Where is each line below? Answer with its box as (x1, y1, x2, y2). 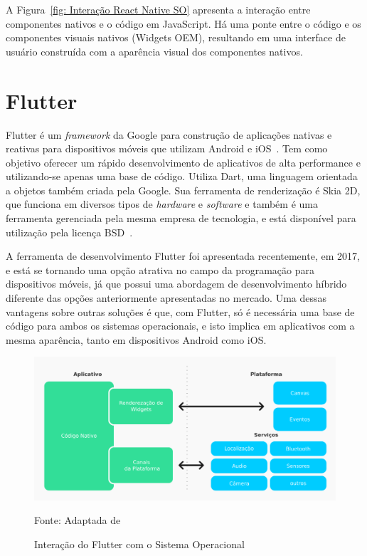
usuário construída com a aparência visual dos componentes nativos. (6, 43, 303, 58)
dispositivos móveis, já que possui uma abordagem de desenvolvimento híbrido (6, 276, 347, 291)
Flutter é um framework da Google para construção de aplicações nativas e (6, 127, 332, 142)
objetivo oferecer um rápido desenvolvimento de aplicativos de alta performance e (6, 154, 361, 169)
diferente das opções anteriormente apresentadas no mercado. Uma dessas (6, 290, 327, 305)
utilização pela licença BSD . (6, 224, 133, 239)
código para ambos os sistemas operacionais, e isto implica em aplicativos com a (6, 318, 355, 333)
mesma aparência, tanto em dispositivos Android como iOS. (6, 332, 267, 347)
